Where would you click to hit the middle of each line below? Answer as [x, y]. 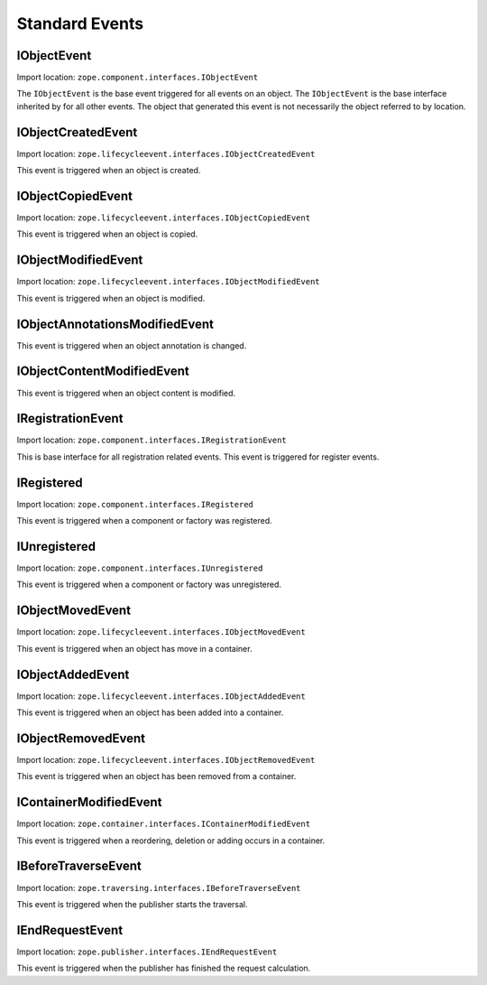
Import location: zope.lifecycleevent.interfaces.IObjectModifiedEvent [168, 282]
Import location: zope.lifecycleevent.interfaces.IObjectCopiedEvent [164, 218]
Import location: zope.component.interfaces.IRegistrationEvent [152, 440]
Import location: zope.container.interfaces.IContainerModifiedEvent [164, 824]
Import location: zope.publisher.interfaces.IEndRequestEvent [147, 952]
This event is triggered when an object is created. [109, 171]
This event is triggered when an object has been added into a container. [150, 712]
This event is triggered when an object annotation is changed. [132, 345]
